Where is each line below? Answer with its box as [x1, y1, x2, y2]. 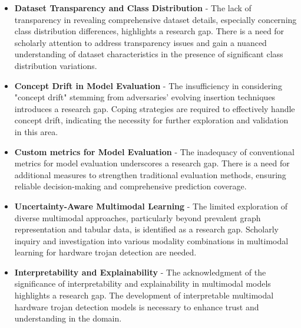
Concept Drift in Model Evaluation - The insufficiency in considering [14, 79, 282, 91]
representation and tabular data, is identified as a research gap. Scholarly [14, 223, 279, 235]
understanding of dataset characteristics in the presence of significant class [14, 48, 283, 60]
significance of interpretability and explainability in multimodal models [14, 277, 271, 290]
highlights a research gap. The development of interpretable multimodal [14, 289, 274, 301]
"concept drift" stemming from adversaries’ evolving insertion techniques [14, 91, 276, 103]
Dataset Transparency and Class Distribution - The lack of [14, 2, 252, 14]
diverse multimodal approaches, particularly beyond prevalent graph [14, 211, 261, 224]
